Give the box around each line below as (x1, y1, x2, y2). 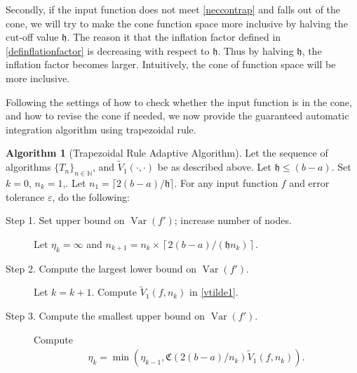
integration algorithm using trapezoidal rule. (6, 122, 196, 136)
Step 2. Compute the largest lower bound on (6, 261, 196, 275)
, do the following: (52, 189, 130, 204)
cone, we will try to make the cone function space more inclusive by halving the (6, 15, 348, 30)
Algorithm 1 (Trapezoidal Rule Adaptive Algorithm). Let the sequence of (6, 145, 328, 160)
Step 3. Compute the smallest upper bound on (6, 308, 206, 322)
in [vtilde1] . (189, 284, 238, 299)
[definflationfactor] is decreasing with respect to (6, 43, 210, 58)
